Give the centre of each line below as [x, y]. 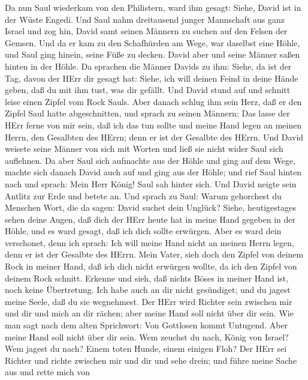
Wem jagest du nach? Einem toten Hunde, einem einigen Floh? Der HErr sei [146, 348]
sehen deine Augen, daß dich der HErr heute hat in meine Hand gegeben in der [150, 219]
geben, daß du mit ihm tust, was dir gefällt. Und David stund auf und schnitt [148, 90]
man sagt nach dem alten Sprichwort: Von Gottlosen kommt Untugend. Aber [147, 325]
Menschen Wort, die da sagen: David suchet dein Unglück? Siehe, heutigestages [150, 207]
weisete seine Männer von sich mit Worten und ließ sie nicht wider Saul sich [144, 149]
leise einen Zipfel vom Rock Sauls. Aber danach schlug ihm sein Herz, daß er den [153, 101]
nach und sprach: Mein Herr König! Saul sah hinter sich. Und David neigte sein [151, 183]
